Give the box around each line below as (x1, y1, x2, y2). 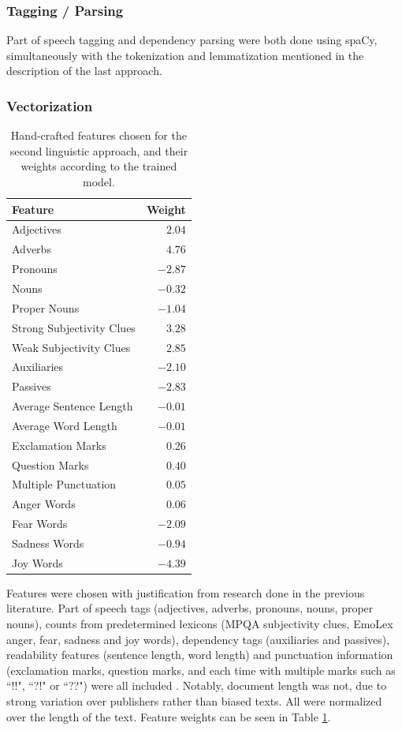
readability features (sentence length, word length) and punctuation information (6, 646, 393, 663)
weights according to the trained (20, 158, 177, 174)
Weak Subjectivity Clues (12, 339, 131, 355)
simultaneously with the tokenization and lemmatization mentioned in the (6, 47, 364, 63)
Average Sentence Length (12, 398, 133, 414)
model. (82, 174, 115, 189)
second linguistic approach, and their (9, 142, 188, 159)
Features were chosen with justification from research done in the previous (6, 584, 365, 601)
